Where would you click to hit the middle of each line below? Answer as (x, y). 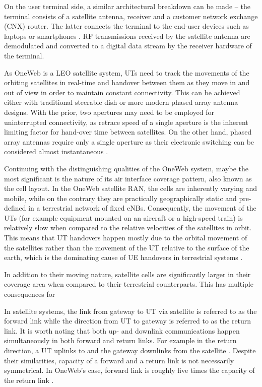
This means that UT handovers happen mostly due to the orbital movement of (126, 238)
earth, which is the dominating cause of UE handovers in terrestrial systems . (123, 257)
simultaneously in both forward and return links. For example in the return (120, 340)
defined (15, 208)
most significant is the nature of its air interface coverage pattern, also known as (128, 178)
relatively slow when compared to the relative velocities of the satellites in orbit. (128, 228)
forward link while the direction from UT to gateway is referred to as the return (128, 321)
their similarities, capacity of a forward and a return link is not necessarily (119, 360)
